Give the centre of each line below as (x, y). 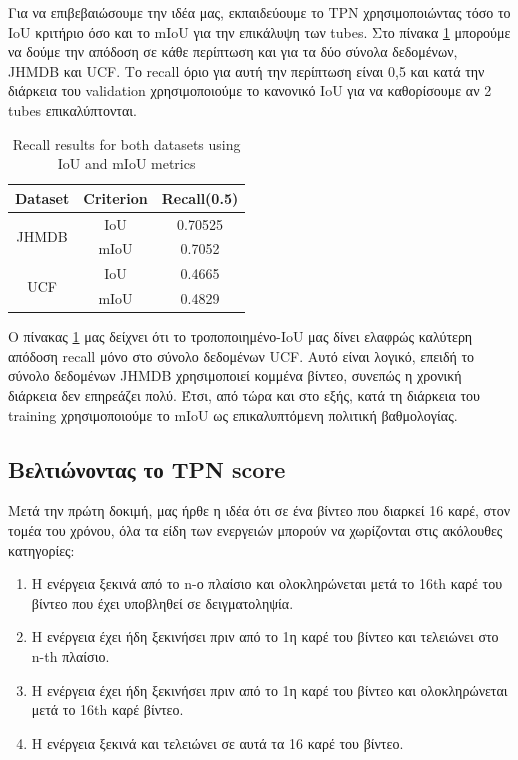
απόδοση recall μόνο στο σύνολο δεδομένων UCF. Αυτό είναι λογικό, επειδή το (241, 355)
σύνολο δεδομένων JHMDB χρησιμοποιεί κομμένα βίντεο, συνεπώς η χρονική (235, 375)
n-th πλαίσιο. (70, 655)
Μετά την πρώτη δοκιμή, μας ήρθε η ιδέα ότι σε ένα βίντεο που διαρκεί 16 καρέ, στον (259, 510)
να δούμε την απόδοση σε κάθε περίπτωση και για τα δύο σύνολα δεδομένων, (233, 51)
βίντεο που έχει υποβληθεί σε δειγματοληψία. (162, 602)
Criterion (115, 197)
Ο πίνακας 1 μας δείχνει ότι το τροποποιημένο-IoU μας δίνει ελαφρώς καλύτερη (240, 336)
